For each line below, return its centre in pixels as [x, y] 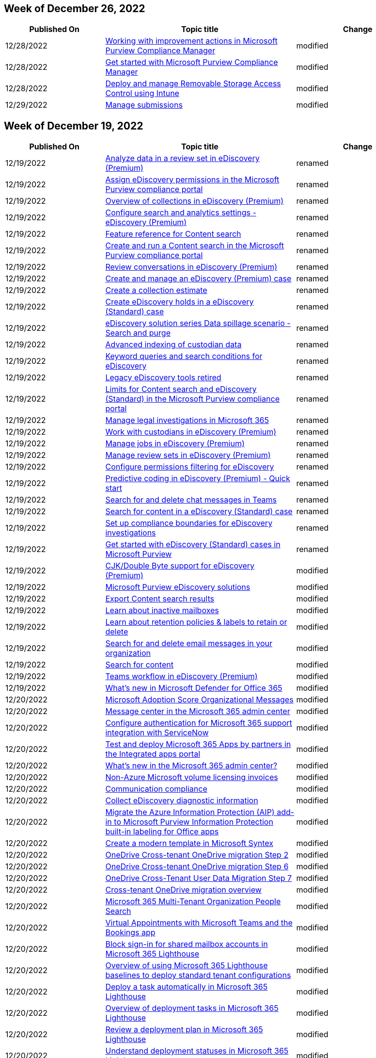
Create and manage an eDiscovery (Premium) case [198, 279]
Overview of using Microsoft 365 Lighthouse [187, 966]
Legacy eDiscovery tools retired [163, 378]
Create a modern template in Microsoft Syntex [189, 843]
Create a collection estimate [156, 290]
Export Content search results [160, 599]
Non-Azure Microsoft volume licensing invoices [192, 777]
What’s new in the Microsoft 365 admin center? [191, 766]
